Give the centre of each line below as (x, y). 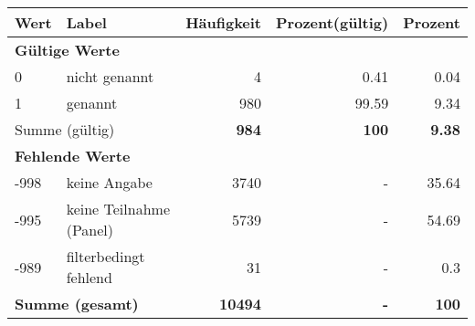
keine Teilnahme (118, 209)
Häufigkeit (224, 22)
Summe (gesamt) (77, 304)
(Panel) (90, 230)
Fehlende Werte (73, 156)
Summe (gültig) (65, 129)
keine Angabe (109, 182)
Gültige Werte (67, 50)
